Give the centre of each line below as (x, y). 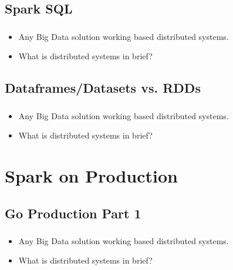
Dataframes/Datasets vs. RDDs (103, 88)
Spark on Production (91, 175)
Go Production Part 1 (73, 213)
